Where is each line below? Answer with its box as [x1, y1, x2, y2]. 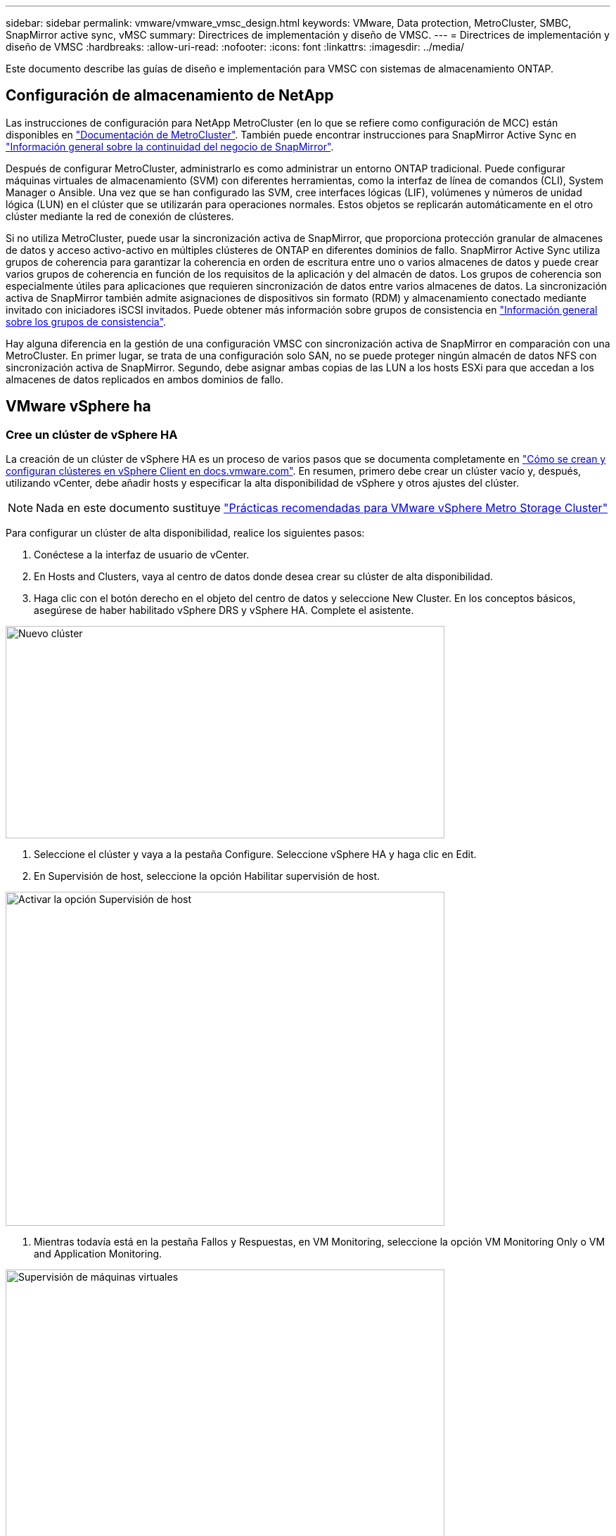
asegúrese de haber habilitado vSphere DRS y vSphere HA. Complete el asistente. [34, 604, 414, 617]
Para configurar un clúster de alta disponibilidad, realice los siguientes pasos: [6, 527, 365, 539]
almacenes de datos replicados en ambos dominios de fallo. [6, 373, 283, 385]
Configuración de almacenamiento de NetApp [6, 87, 334, 105]
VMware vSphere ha [6, 397, 151, 416]
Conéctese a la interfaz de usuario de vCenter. [34, 549, 250, 561]
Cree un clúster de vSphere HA [6, 427, 178, 442]
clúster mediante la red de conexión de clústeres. [6, 210, 234, 222]
